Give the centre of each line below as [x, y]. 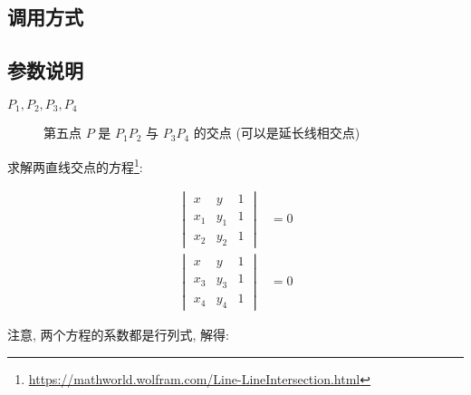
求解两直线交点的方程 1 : [75, 165]
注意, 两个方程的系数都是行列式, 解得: [118, 335]
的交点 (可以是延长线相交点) [277, 133]
